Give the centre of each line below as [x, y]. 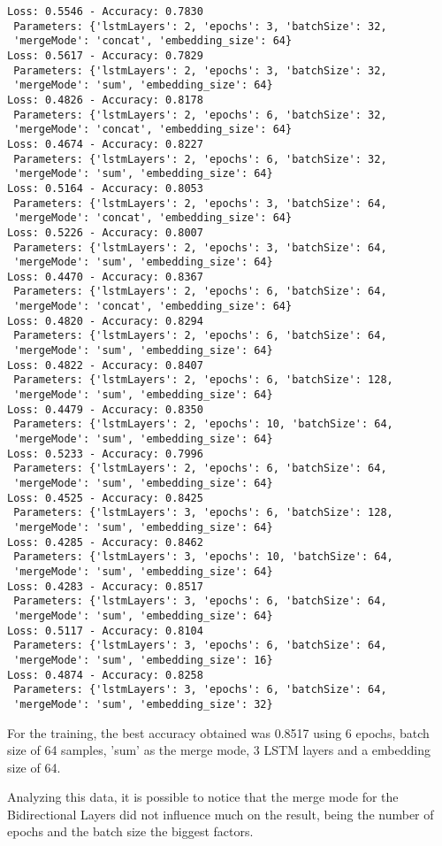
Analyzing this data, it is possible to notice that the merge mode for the [203, 797]
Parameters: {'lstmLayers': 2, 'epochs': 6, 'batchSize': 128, [203, 380]
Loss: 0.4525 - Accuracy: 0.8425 [105, 498]
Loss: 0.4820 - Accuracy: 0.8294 [105, 321]
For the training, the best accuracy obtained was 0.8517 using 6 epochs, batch [218, 732]
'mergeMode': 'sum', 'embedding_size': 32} [143, 704]
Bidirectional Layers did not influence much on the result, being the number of [221, 814]
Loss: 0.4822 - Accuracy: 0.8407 [105, 365]
